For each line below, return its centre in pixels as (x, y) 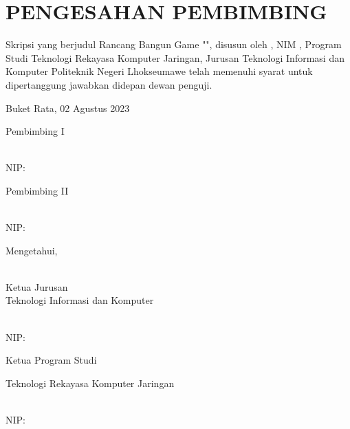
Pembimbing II (37, 190)
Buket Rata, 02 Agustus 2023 (68, 108)
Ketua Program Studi (51, 360)
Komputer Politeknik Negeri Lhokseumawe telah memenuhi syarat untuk (159, 71)
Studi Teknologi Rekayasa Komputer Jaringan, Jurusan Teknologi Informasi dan (175, 57)
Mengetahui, (32, 250)
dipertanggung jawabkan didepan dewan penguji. (109, 84)
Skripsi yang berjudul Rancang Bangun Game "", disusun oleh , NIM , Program (174, 44)
